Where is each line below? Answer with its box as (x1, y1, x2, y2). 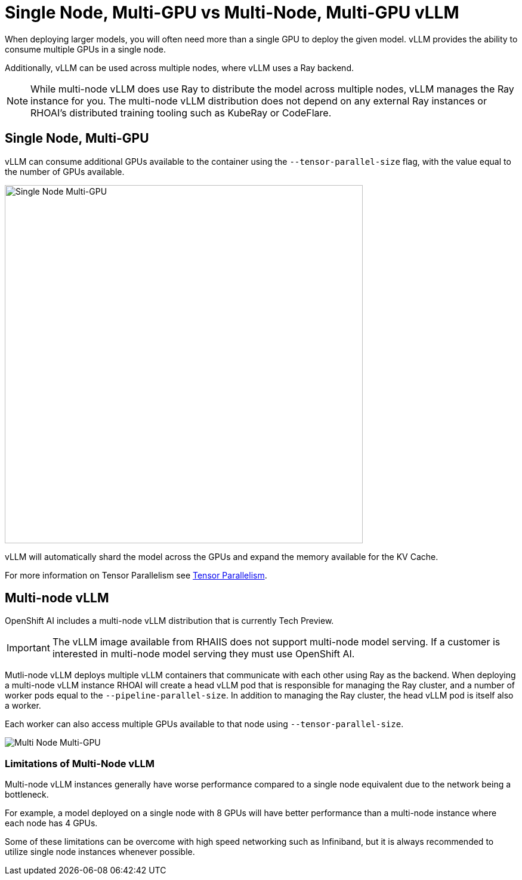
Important (7, 642, 50, 654)
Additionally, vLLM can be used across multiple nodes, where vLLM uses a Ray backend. (5, 62, 354, 73)
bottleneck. (5, 789, 49, 800)
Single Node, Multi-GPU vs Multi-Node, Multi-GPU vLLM (5, 2, 459, 23)
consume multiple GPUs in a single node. (5, 44, 166, 54)
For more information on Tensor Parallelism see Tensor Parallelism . (5, 570, 267, 580)
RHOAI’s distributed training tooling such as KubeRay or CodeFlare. (30, 106, 332, 119)
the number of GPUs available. (5, 166, 125, 177)
